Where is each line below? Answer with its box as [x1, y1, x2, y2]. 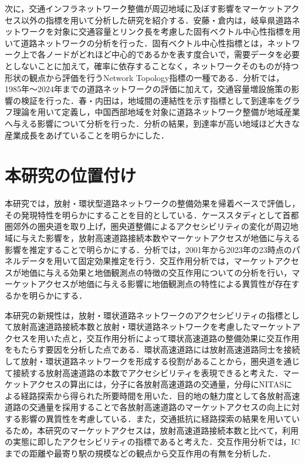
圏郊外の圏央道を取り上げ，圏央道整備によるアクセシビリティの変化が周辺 [5, 220, 290, 232]
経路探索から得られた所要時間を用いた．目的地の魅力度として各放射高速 [21, 389, 300, 401]
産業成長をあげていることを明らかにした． [5, 129, 169, 141]
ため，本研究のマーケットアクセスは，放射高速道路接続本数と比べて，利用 [12, 424, 299, 436]
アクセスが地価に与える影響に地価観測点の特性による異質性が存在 [37, 278, 292, 290]
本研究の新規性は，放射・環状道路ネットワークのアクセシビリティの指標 [5, 309, 283, 321]
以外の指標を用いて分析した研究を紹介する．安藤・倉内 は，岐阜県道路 [21, 13, 292, 26]
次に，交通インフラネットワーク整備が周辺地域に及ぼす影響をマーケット [5, 2, 283, 14]
